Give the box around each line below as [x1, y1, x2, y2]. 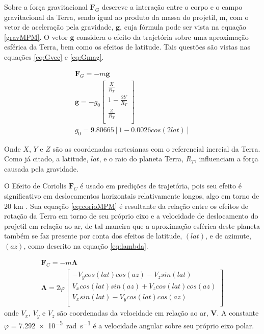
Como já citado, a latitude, [4, 153, 89, 164]
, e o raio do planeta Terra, [99, 153, 184, 164]
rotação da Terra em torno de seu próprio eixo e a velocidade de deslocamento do [4, 210, 258, 221]
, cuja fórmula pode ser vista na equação [120, 21, 247, 32]
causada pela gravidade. [4, 163, 78, 174]
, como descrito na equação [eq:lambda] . [23, 240, 148, 251]
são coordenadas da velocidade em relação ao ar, [57, 307, 208, 318]
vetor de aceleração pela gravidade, [4, 21, 114, 32]
